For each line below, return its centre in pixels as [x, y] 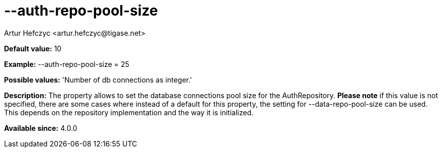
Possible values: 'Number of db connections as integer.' [98, 80]
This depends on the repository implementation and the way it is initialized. [129, 112]
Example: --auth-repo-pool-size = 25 [67, 64]
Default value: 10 [33, 48]
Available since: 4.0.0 [41, 128]
